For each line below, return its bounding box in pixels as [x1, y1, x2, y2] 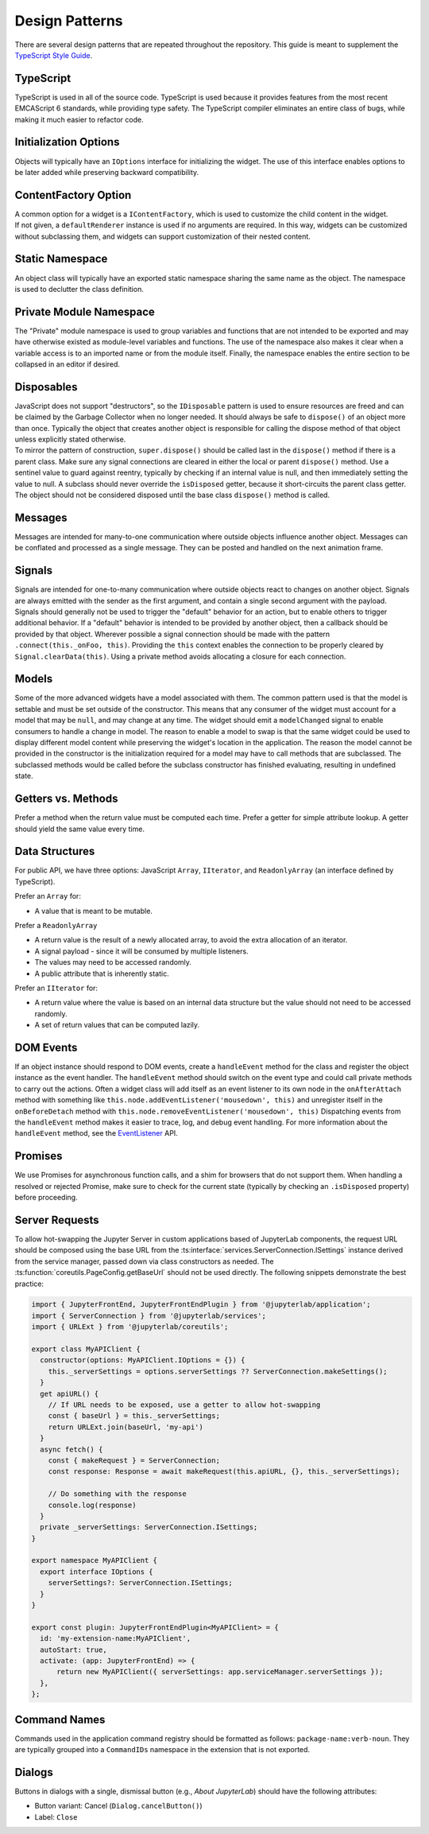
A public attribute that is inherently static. [34, 969, 170, 978]
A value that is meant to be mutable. [34, 906, 153, 915]
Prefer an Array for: [14, 892, 81, 901]
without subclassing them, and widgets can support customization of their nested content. [14, 231, 311, 241]
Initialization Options [14, 135, 120, 149]
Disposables [14, 380, 78, 394]
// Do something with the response [48, 1490, 187, 1498]
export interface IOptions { [40, 1567, 154, 1576]
